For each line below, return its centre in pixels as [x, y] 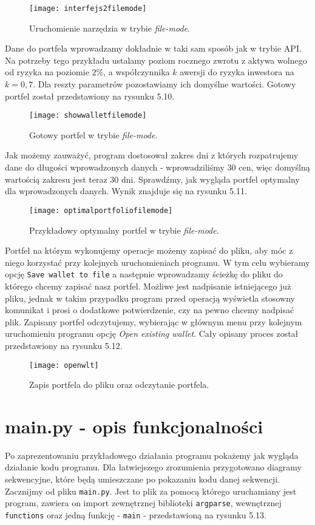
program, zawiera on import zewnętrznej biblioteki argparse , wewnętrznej [143, 503]
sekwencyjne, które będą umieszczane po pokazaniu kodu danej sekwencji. [142, 479]
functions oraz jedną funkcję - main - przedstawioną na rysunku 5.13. [136, 514]
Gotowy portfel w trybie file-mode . [93, 134]
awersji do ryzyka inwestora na [237, 72]
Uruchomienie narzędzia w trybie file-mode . [110, 28]
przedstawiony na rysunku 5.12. [64, 345]
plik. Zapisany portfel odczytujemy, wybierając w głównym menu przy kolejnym [154, 321]
